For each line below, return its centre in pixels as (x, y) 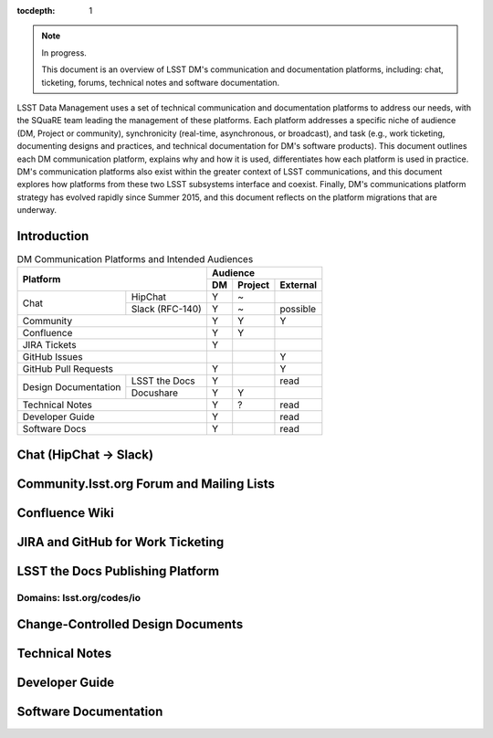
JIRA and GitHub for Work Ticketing (121, 542)
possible (298, 309)
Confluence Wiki (65, 513)
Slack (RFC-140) (167, 309)
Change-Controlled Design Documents (130, 624)
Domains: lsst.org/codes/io (79, 597)
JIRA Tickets (49, 345)
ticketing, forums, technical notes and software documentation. (161, 82)
